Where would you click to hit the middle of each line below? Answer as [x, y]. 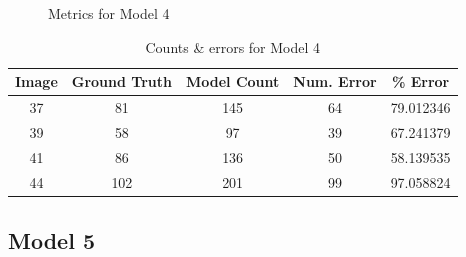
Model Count [232, 81]
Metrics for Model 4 [109, 13]
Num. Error [335, 81]
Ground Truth [121, 81]
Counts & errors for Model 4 [233, 46]
